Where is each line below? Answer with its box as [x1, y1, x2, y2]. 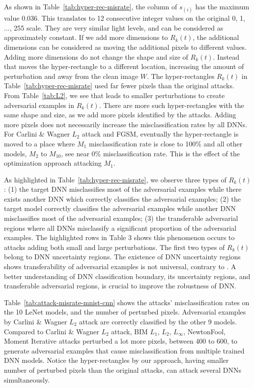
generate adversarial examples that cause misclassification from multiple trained [4, 345, 245, 355]
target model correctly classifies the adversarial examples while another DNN [4, 203, 236, 213]
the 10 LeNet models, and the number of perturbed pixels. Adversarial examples [4, 307, 246, 317]
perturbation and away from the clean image [4, 71, 139, 81]
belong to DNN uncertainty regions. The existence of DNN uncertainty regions [4, 251, 241, 262]
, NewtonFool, [183, 326, 226, 336]
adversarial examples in [4, 100, 74, 110]
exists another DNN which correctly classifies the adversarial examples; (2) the [4, 193, 241, 204]
